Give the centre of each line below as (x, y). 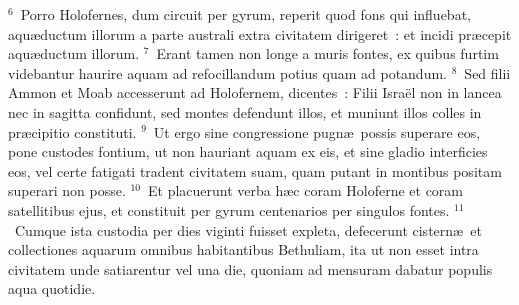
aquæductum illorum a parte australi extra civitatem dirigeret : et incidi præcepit (260, 33)
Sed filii (487, 72)
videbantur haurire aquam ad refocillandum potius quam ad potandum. (227, 72)
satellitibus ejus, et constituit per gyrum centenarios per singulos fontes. (229, 209)
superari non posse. (67, 190)
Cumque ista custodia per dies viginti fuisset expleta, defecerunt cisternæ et (248, 229)
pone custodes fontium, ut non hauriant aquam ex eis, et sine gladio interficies (248, 151)
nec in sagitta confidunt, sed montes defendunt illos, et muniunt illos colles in (245, 111)
